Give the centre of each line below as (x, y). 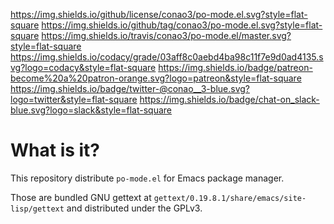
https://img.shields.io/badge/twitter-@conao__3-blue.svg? (130, 88)
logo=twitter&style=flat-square (74, 99)
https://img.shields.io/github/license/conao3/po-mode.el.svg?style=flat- (159, 14)
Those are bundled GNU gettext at (81, 197)
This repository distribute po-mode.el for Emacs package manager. (147, 178)
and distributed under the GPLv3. (134, 208)
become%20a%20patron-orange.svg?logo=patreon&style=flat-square (156, 78)
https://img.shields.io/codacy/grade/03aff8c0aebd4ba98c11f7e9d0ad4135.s (167, 57)
